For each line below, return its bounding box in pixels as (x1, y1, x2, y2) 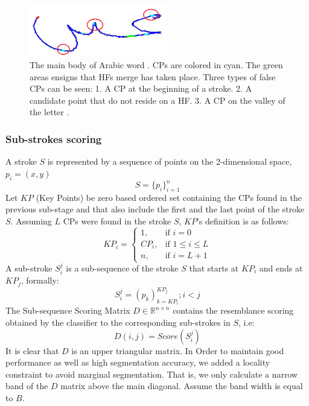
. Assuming (10, 214, 52, 227)
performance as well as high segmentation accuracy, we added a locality (5, 356, 270, 369)
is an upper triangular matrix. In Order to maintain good (71, 344, 284, 357)
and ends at (259, 261, 303, 274)
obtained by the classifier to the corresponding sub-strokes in (5, 316, 231, 329)
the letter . (30, 106, 69, 118)
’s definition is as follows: (196, 214, 289, 227)
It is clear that (5, 344, 59, 357)
